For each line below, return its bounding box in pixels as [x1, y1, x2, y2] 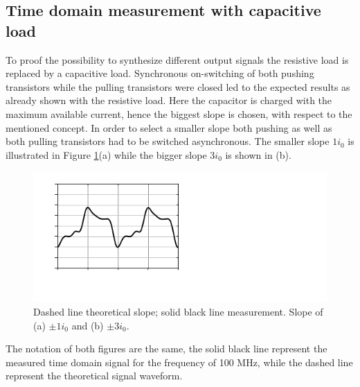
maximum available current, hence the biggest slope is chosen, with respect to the [6, 106, 352, 121]
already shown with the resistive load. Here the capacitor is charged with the [6, 93, 332, 108]
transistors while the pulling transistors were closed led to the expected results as [6, 79, 350, 94]
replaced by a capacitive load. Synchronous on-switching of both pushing [6, 66, 314, 80]
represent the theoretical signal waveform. [6, 368, 183, 383]
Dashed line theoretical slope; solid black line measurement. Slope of [33, 304, 323, 319]
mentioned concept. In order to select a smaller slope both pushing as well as [6, 120, 332, 135]
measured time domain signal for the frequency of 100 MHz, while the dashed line [6, 354, 353, 369]
